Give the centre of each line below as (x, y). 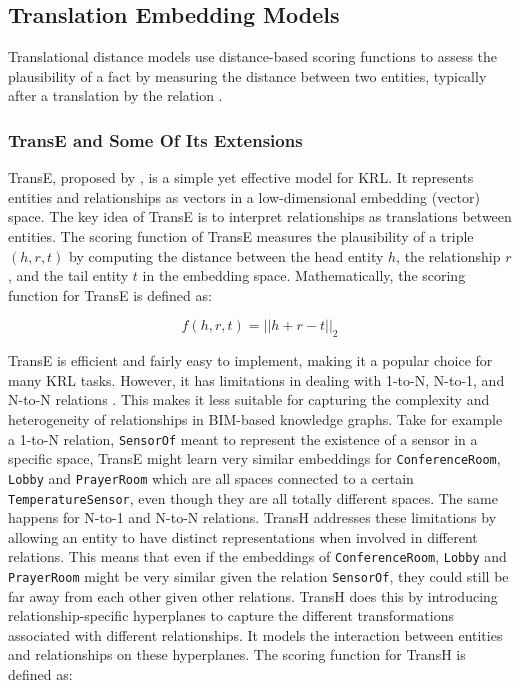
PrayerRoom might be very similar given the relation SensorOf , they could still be (258, 576)
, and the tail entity (68, 275)
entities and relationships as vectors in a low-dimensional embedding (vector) (244, 196)
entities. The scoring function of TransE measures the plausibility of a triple (241, 235)
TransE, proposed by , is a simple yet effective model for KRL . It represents (241, 177)
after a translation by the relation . (115, 95)
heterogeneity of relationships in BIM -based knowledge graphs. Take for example (255, 418)
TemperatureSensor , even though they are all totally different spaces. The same (253, 497)
